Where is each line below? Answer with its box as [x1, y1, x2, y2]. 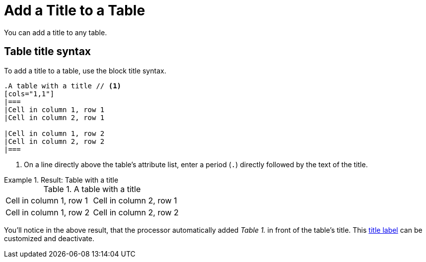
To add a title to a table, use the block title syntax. [4, 66, 166, 75]
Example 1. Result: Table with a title [4, 175, 119, 184]
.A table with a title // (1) [4, 81, 122, 90]
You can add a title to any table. [4, 28, 107, 37]
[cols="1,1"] [4, 89, 55, 98]
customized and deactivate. [4, 234, 94, 243]
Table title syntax [4, 45, 91, 58]
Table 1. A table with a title [43, 184, 141, 194]
